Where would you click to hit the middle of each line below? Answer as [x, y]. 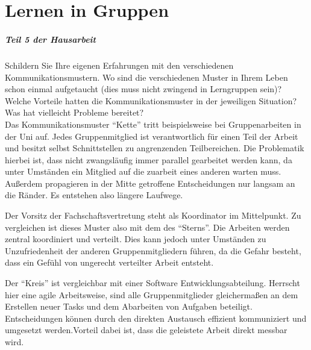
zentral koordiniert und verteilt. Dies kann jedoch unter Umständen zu [136, 239]
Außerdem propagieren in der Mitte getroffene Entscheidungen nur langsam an [150, 183]
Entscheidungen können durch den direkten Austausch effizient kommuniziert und [156, 318]
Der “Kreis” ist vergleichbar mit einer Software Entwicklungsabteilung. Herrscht [152, 283]
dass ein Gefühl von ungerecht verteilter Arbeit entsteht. [109, 262]
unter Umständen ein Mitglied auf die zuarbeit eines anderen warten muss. [143, 171]
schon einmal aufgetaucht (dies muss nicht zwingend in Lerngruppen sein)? [143, 89]
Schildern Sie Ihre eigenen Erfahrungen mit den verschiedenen [119, 65]
